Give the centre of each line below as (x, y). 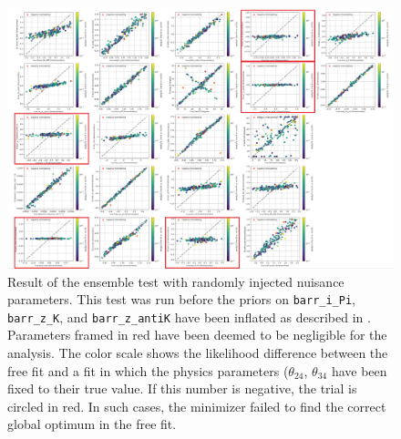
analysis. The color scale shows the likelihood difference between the (198, 353)
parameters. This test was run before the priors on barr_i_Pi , (181, 299)
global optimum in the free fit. (92, 424)
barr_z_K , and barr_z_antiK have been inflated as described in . (189, 316)
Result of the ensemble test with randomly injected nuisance (176, 281)
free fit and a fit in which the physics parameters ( (148, 370)
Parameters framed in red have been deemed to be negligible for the (197, 335)
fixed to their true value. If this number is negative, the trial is (182, 388)
